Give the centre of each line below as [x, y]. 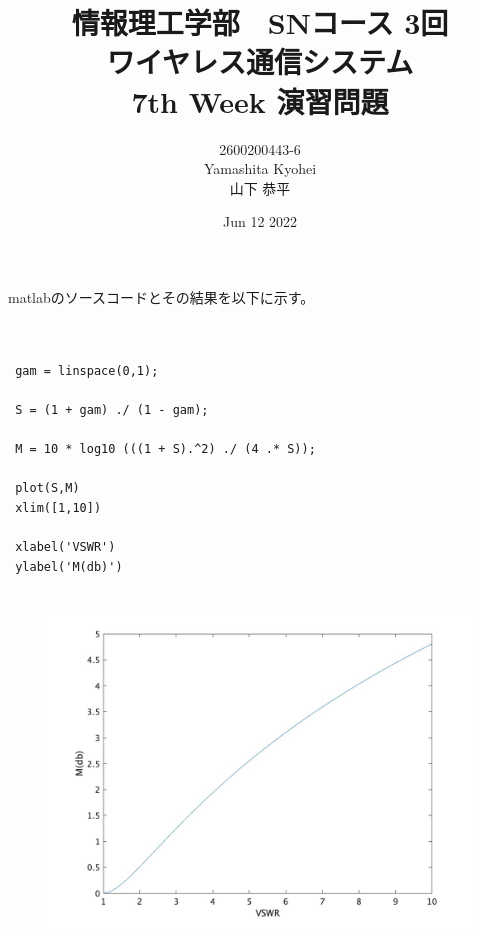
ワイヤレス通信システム [260, 61]
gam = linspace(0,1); [87, 370]
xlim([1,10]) [58, 507]
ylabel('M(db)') [69, 566]
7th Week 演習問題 [260, 100]
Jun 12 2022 [260, 221]
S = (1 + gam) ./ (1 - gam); [112, 409]
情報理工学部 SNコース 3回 [260, 22]
